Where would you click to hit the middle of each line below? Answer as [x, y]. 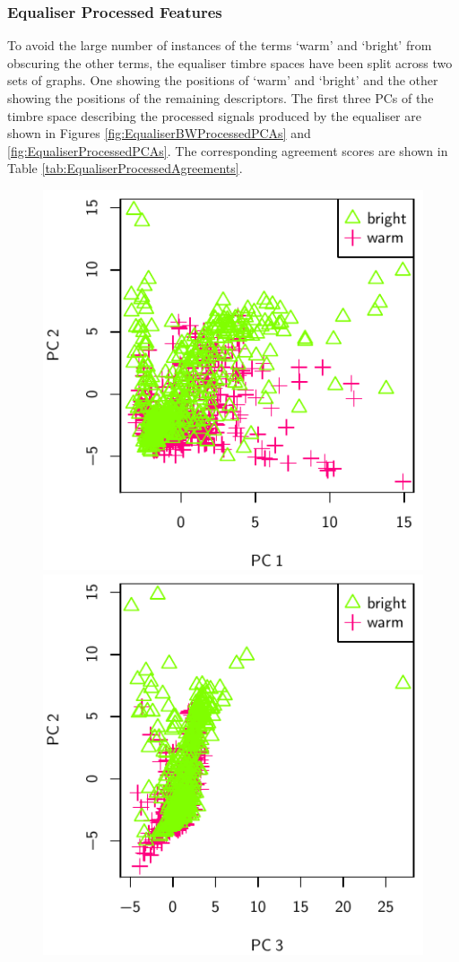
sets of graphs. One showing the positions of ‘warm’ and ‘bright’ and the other [223, 80]
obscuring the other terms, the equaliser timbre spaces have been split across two [230, 62]
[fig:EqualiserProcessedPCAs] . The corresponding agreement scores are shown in [228, 150]
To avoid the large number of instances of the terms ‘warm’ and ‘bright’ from [220, 45]
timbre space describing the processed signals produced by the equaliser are [214, 115]
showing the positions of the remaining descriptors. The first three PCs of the [221, 98]
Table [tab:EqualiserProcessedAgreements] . [125, 168]
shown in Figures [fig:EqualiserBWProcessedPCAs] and [159, 133]
